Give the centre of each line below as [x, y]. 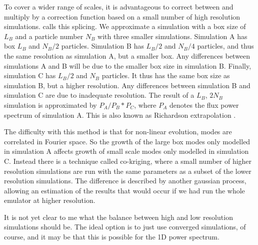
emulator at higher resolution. [50, 200]
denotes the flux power [204, 104]
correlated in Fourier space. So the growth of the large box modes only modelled [127, 141]
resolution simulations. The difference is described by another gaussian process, [125, 181]
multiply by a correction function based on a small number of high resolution [122, 16]
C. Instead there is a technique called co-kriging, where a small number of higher [128, 161]
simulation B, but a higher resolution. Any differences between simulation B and [127, 85]
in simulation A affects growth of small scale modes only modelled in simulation [126, 151]
